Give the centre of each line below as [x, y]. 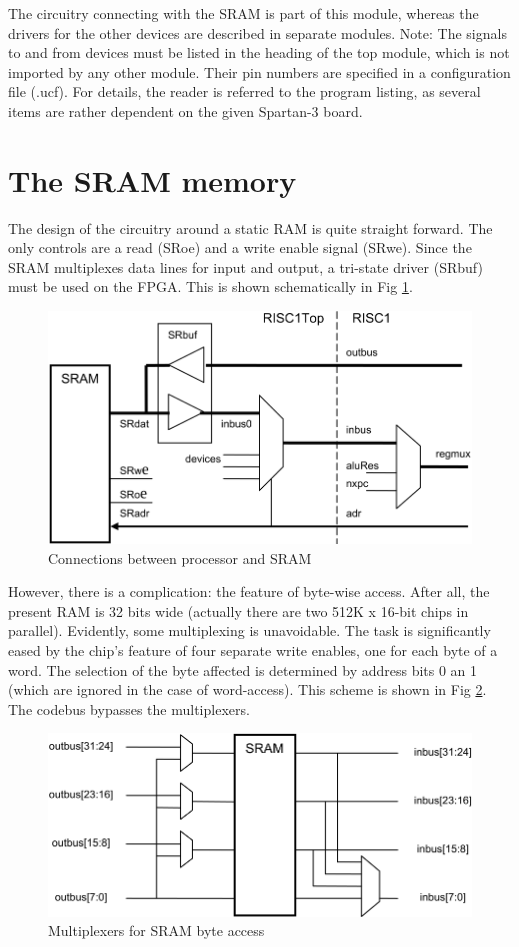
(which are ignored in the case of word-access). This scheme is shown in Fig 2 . [247, 689]
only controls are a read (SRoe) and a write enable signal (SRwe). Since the [240, 247]
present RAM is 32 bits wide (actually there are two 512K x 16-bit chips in [238, 610]
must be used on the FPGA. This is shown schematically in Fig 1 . [210, 286]
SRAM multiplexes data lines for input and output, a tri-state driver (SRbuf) [245, 266]
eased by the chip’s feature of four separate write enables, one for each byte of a [253, 649]
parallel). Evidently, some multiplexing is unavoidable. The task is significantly [249, 630]
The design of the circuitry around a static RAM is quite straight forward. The [250, 227]
